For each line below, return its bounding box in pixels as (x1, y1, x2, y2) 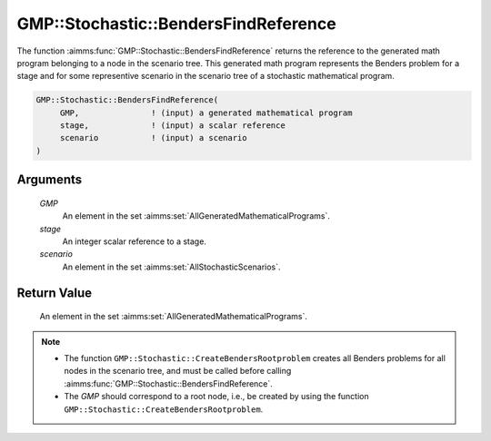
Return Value (16, 285, 93, 300)
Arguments (16, 172, 83, 188)
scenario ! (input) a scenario (59, 132, 247, 143)
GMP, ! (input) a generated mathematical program (59, 107, 353, 118)
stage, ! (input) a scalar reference (59, 121, 286, 131)
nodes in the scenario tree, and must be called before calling (64, 366, 292, 377)
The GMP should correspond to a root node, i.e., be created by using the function (64, 391, 369, 402)
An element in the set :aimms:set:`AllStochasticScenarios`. (62, 261, 281, 272)
